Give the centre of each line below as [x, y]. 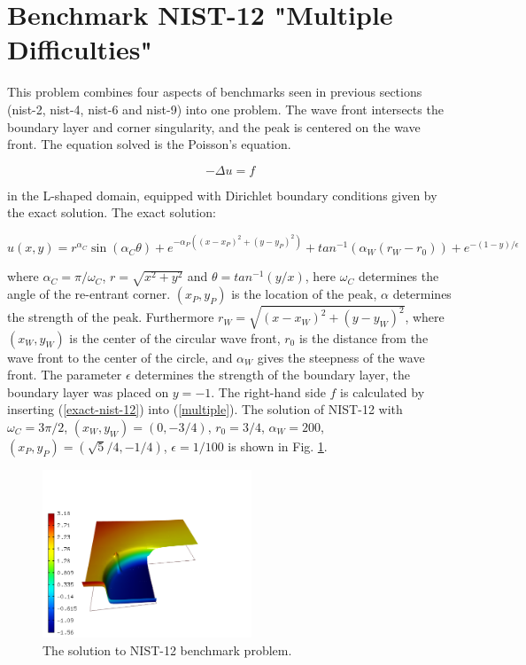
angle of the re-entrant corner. [89, 294]
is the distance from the [364, 337]
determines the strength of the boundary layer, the [272, 375]
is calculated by [383, 391]
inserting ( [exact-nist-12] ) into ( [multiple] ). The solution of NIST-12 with [205, 409]
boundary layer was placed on [88, 391]
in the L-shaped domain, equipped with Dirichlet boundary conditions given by [222, 195]
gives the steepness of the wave [341, 357]
